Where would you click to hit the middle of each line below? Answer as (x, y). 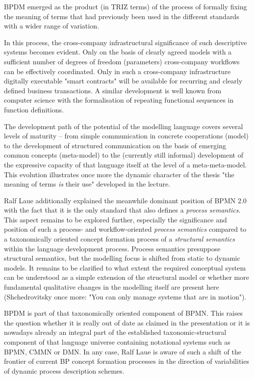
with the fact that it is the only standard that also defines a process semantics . (122, 210)
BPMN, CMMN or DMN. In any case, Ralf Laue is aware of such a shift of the (123, 351)
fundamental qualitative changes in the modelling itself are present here (112, 287)
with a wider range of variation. (51, 26)
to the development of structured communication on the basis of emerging (115, 145)
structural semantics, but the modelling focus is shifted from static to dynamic (122, 258)
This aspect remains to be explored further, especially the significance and (115, 219)
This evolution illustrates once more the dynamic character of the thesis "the (119, 174)
